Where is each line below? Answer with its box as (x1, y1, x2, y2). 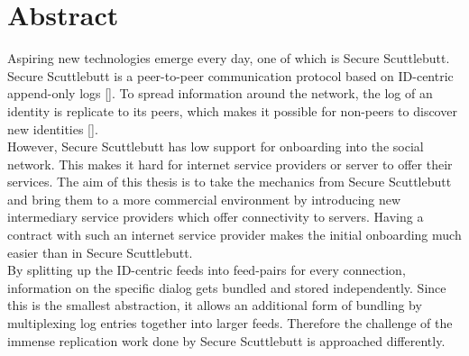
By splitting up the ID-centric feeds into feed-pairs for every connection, (7, 260, 406, 279)
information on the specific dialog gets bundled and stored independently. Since (7, 278, 446, 297)
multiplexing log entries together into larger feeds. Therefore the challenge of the (7, 314, 453, 333)
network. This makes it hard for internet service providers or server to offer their (7, 154, 453, 173)
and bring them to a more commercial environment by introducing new (7, 189, 401, 208)
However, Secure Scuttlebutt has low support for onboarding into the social (7, 137, 424, 156)
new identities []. (7, 119, 98, 138)
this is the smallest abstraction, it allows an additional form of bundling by (7, 296, 422, 315)
